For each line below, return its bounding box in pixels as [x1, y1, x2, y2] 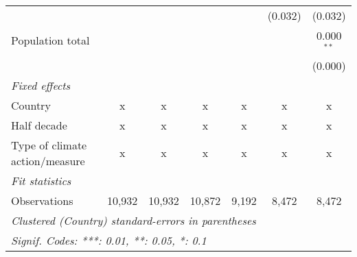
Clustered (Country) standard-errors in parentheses [11, 212, 256, 228]
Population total [11, 32, 90, 49]
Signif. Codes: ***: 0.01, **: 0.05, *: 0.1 [11, 232, 207, 248]
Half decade [11, 117, 67, 133]
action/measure [11, 152, 85, 169]
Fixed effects [11, 77, 71, 93]
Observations [11, 192, 73, 208]
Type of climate [11, 136, 87, 153]
